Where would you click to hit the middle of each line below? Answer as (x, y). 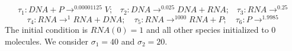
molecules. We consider (46, 41)
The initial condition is (46, 30)
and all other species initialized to (207, 30)
